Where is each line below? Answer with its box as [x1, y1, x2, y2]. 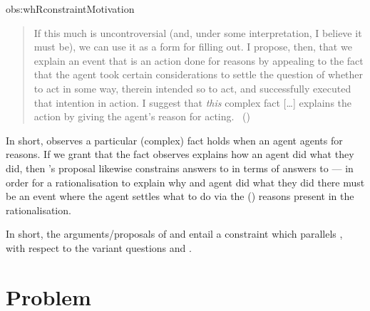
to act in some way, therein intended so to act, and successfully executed [34, 80, 351, 95]
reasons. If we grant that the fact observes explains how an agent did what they [6, 147, 354, 162]
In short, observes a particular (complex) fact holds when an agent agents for [6, 132, 343, 147]
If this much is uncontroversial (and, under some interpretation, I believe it [34, 25, 362, 40]
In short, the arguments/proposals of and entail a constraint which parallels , [6, 226, 343, 241]
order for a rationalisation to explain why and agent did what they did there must [6, 174, 365, 189]
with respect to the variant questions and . [6, 240, 192, 255]
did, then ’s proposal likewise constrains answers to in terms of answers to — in [6, 160, 354, 175]
